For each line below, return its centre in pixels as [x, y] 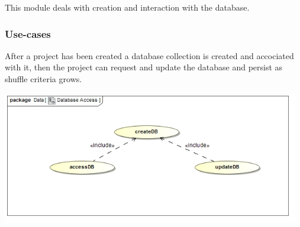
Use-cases [28, 33]
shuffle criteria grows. [43, 79]
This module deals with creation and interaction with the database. [127, 7]
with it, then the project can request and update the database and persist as [144, 67]
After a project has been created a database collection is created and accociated [149, 55]
